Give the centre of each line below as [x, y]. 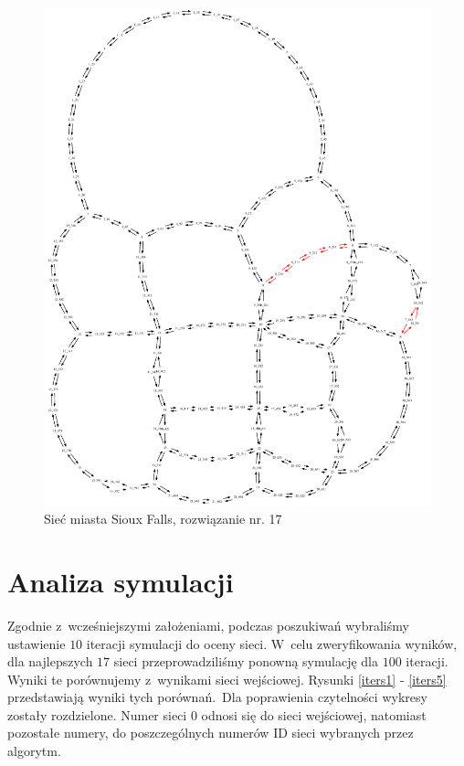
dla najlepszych [50, 661]
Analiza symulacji [121, 581]
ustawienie [37, 643]
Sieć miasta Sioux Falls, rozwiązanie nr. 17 [163, 519]
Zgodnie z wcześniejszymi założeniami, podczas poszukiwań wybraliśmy [208, 625]
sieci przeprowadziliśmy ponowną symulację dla [246, 661]
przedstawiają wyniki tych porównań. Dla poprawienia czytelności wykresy [217, 697]
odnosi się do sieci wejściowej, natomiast [314, 714]
